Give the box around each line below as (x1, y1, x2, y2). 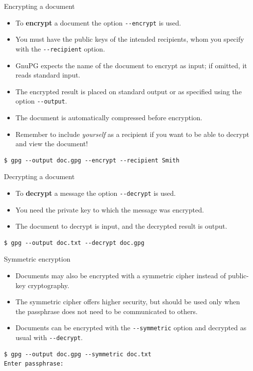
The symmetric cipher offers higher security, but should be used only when (15, 296, 240, 307)
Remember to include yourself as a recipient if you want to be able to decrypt (15, 129, 250, 139)
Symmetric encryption (4, 254, 71, 264)
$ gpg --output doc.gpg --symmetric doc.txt (4, 350, 152, 358)
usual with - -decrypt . (15, 332, 83, 342)
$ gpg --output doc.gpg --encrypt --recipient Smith (4, 157, 179, 164)
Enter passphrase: (4, 360, 64, 368)
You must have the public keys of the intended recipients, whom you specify (15, 34, 244, 44)
